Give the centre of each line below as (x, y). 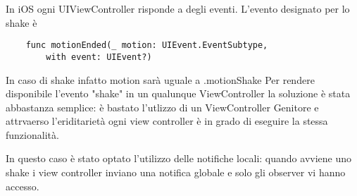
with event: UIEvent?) (99, 57)
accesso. (23, 186)
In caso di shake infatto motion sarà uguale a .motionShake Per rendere (160, 79)
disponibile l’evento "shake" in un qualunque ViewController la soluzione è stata (178, 93)
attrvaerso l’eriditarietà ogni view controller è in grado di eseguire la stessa (167, 121)
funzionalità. (32, 134)
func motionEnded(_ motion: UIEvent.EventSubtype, (147, 45)
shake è (21, 22)
